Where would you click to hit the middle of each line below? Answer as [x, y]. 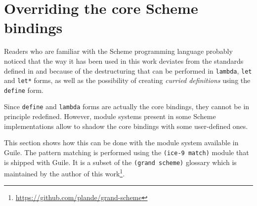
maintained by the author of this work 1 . [64, 173]
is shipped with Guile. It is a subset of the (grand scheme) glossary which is [120, 162]
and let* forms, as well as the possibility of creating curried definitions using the [127, 80]
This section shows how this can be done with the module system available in [121, 143]
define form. [24, 90]
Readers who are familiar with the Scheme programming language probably [118, 51]
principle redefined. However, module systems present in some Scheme [110, 116]
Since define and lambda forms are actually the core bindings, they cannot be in [127, 106]
